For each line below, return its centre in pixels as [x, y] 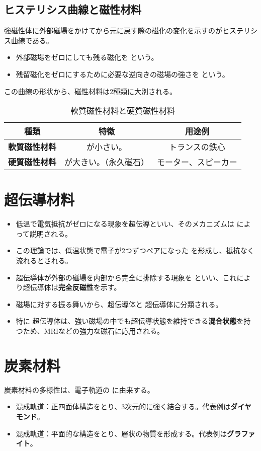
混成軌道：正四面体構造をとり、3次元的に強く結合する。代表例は [123, 406]
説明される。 [51, 233]
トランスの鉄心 [197, 147]
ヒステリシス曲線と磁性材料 [73, 9]
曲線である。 [32, 40]
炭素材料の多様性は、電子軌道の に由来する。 [79, 389]
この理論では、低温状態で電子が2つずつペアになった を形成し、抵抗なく [135, 250]
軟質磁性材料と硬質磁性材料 [122, 111]
